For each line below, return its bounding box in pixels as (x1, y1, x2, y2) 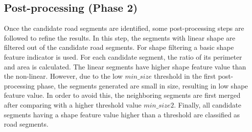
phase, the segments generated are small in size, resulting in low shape (37, 80, 248, 90)
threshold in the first (154, 71, 216, 81)
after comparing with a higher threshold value (4, 99, 142, 110)
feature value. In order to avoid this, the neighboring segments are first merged (4, 90, 241, 100)
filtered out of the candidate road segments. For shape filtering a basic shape (4, 42, 234, 52)
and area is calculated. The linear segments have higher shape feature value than (4, 61, 246, 71)
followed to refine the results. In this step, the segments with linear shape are (4, 32, 235, 43)
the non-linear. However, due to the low (4, 71, 123, 81)
